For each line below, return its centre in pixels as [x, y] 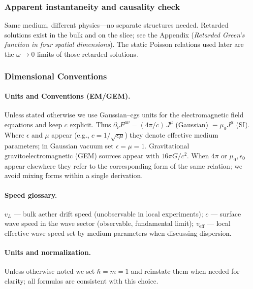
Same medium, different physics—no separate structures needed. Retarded [116, 25]
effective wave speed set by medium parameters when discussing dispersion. [118, 233]
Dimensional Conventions [56, 76]
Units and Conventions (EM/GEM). [67, 96]
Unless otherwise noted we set [50, 271]
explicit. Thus [90, 124]
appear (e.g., [70, 134]
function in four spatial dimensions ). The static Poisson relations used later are [124, 44]
